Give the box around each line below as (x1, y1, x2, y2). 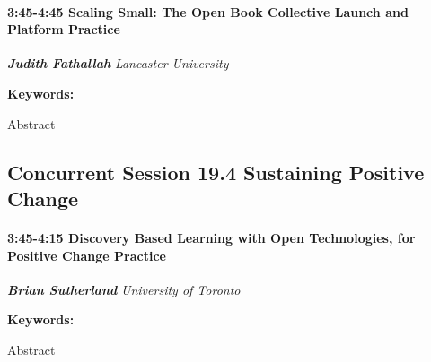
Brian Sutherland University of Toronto (7, 280, 241, 298)
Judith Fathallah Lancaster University (7, 54, 229, 73)
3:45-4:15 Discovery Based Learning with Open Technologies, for (7, 228, 416, 246)
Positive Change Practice (7, 246, 166, 264)
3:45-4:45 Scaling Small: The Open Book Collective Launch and (7, 2, 409, 21)
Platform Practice (7, 20, 120, 39)
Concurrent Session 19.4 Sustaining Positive (7, 158, 425, 185)
